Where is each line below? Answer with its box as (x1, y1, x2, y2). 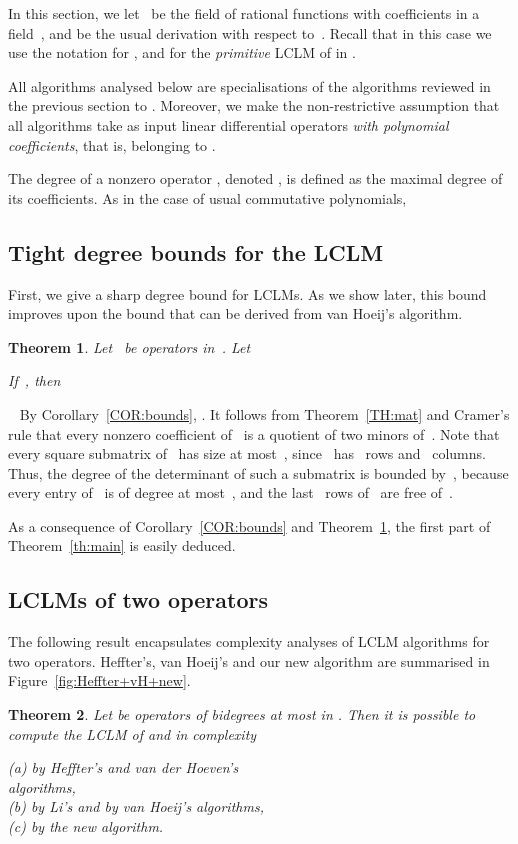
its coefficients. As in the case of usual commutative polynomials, (8, 187, 407, 208)
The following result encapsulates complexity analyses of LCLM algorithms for (8, 631, 490, 652)
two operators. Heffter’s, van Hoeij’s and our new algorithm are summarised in (8, 650, 490, 671)
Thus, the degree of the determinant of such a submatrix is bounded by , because (8, 462, 509, 483)
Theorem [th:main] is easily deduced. (8, 535, 236, 556)
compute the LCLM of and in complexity (8, 723, 257, 744)
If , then (8, 370, 61, 391)
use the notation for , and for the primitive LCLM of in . (8, 42, 356, 63)
